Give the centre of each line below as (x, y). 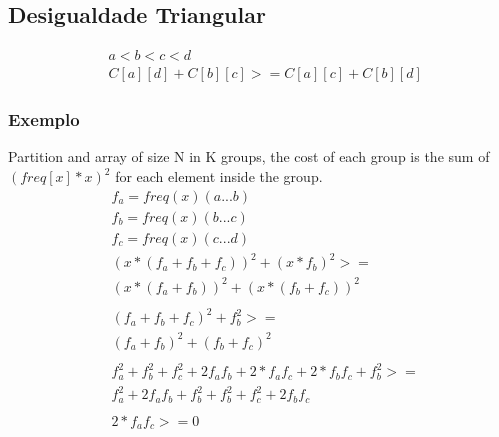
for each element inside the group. (219, 176)
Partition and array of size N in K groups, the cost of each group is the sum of (249, 156)
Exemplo (44, 119)
